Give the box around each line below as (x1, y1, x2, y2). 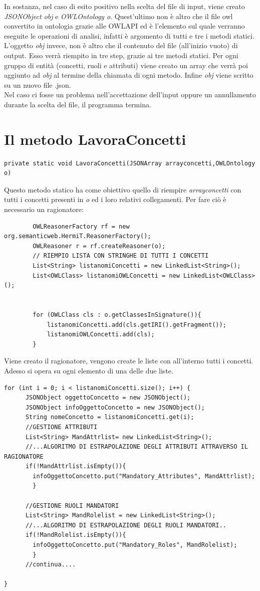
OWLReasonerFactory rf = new (33, 223, 130, 230)
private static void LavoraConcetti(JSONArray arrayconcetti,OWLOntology (4, 159, 255, 167)
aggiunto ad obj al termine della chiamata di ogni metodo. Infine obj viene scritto (4, 70, 253, 80)
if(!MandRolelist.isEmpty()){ (25, 531, 126, 539)
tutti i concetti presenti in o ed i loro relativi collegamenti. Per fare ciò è (4, 194, 226, 205)
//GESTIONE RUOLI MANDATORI (25, 502, 119, 509)
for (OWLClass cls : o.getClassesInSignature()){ (33, 311, 201, 318)
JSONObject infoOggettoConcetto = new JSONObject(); (25, 404, 205, 411)
